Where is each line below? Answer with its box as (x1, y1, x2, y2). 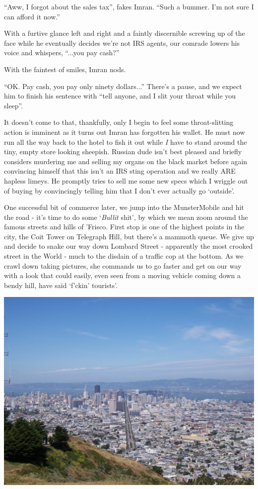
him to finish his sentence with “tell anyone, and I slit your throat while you (4, 91, 236, 101)
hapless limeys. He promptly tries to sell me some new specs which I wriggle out (4, 175, 248, 186)
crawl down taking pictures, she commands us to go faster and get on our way (4, 260, 242, 271)
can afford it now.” (4, 11, 60, 21)
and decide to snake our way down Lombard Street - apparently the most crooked (4, 241, 253, 251)
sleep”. (4, 100, 23, 110)
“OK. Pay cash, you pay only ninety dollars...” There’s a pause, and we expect (4, 81, 242, 91)
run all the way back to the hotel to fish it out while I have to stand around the (4, 136, 247, 147)
